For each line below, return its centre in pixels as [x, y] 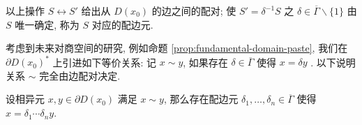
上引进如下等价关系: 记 [105, 62]
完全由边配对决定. [80, 75]
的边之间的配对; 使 [194, 10]
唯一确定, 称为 [47, 24]
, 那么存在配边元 [201, 99]
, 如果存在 [205, 62]
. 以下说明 [333, 62]
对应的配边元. [122, 24]
